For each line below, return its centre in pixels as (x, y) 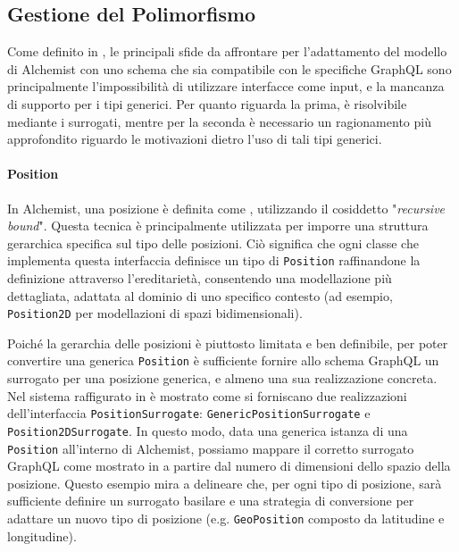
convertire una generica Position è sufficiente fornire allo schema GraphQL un (223, 360)
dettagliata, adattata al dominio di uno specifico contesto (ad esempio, (200, 295)
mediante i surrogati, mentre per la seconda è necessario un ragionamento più (219, 121)
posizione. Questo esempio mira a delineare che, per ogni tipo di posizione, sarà (225, 483)
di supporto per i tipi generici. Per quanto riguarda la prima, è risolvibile (207, 103)
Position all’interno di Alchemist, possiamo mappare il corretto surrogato (211, 448)
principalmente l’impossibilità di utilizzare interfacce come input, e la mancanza (226, 86)
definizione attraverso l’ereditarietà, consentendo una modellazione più (200, 278)
